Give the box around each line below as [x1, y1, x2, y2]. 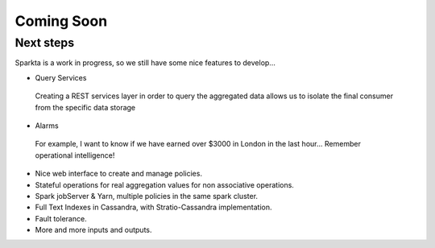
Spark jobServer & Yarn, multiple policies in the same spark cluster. [35, 191, 258, 200]
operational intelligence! [35, 150, 115, 160]
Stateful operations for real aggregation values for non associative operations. [35, 180, 294, 189]
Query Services [35, 72, 87, 82]
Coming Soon [14, 12, 108, 30]
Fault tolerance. [35, 213, 88, 223]
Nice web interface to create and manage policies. [35, 169, 203, 179]
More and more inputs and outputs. [35, 225, 152, 235]
